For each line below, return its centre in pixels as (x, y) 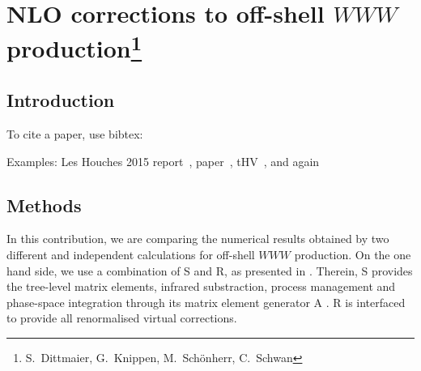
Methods (44, 205)
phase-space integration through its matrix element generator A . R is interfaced (206, 302)
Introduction (61, 100)
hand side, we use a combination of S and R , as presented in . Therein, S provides (210, 270)
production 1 (74, 47)
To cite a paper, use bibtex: (75, 134)
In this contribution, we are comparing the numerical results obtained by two (198, 239)
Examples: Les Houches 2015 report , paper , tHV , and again (163, 161)
